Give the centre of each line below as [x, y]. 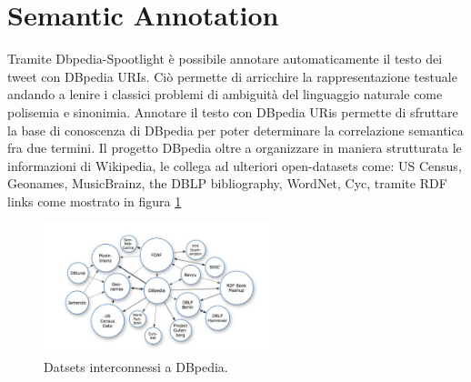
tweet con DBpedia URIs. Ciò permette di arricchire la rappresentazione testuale [232, 76]
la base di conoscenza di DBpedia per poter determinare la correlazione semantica [235, 130]
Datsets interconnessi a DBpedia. [136, 367]
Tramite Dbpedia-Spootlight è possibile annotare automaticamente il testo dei [225, 59]
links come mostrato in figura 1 [95, 201]
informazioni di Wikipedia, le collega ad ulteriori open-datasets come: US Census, [235, 165]
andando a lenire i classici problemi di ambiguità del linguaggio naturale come [225, 94]
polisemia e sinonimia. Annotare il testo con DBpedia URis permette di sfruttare [233, 111]
